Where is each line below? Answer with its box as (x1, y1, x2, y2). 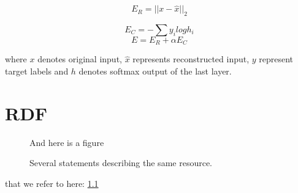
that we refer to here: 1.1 (5, 177, 99, 189)
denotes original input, (37, 53, 122, 65)
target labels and (5, 65, 69, 78)
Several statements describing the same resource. (29, 156, 212, 169)
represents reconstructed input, (132, 53, 250, 65)
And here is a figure (29, 136, 104, 148)
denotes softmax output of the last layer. (78, 65, 232, 78)
